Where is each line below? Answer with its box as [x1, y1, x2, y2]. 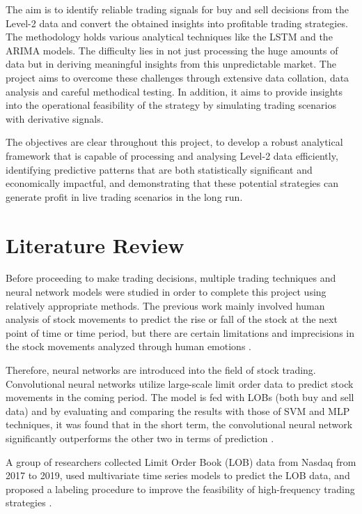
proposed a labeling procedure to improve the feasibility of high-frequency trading [6, 481, 355, 496]
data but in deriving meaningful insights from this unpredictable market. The [6, 56, 336, 71]
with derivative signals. [6, 111, 104, 126]
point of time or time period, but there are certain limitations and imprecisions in [6, 325, 354, 340]
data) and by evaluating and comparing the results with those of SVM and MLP [6, 403, 350, 418]
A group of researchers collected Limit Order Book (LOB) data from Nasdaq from [6, 454, 356, 469]
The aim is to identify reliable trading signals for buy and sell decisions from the [6, 2, 349, 16]
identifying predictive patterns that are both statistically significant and [6, 162, 313, 176]
